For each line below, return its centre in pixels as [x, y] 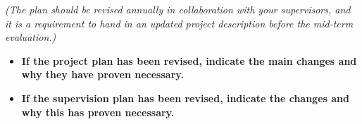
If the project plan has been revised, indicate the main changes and [189, 60]
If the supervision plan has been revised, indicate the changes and [185, 98]
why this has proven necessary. [98, 112]
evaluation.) [31, 37]
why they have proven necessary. [102, 74]
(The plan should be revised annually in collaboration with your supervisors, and [178, 9]
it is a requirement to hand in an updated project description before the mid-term [179, 23]
